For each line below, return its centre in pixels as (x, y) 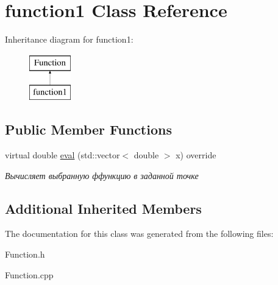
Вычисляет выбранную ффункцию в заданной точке (102, 175)
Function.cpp (29, 274)
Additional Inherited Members (103, 208)
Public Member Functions (88, 129)
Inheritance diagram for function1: (69, 39)
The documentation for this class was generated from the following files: (139, 234)
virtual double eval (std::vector (62, 155)
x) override (196, 155)
